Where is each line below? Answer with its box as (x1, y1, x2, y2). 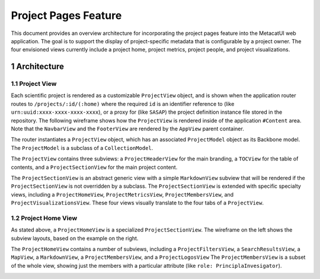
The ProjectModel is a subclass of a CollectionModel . (11, 144, 153, 151)
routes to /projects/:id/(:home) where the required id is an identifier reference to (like (11, 100, 235, 107)
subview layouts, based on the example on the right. (11, 235, 139, 242)
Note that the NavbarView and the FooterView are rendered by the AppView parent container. (11, 125, 244, 133)
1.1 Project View (11, 80, 57, 88)
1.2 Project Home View (11, 214, 78, 222)
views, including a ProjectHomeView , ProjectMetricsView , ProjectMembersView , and (11, 191, 234, 198)
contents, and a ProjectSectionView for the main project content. (11, 163, 178, 171)
